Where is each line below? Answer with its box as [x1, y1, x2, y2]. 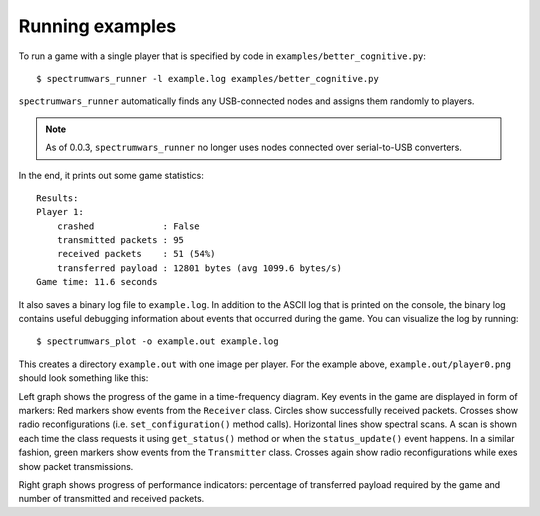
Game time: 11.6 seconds [36, 276, 158, 288]
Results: [36, 192, 79, 204]
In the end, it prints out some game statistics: [18, 169, 205, 181]
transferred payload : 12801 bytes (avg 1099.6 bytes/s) [56, 262, 342, 274]
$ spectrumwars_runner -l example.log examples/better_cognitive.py [36, 73, 379, 84]
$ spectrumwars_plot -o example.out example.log [36, 336, 279, 347]
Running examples [18, 15, 177, 37]
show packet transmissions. [18, 460, 134, 472]
